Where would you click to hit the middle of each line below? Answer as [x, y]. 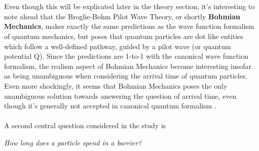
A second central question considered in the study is [85, 125]
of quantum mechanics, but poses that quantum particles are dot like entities [124, 36]
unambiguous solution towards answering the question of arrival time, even [120, 96]
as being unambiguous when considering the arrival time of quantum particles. [126, 76]
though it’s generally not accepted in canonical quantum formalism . [110, 106]
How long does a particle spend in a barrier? [73, 142]
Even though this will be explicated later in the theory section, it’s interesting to [129, 6]
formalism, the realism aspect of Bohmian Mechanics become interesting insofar [128, 66]
